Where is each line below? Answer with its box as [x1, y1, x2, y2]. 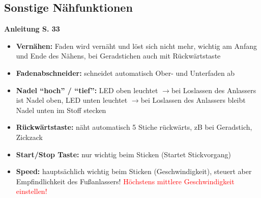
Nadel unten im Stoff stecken [16, 104, 106, 115]
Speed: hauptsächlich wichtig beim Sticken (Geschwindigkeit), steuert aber [16, 166, 252, 177]
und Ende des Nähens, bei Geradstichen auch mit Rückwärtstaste [16, 50, 221, 61]
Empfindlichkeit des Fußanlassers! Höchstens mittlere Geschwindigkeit [16, 176, 235, 186]
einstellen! [16, 186, 47, 196]
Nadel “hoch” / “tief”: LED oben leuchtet [16, 84, 158, 95]
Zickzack [16, 131, 43, 142]
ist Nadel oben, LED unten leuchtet [16, 95, 128, 105]
